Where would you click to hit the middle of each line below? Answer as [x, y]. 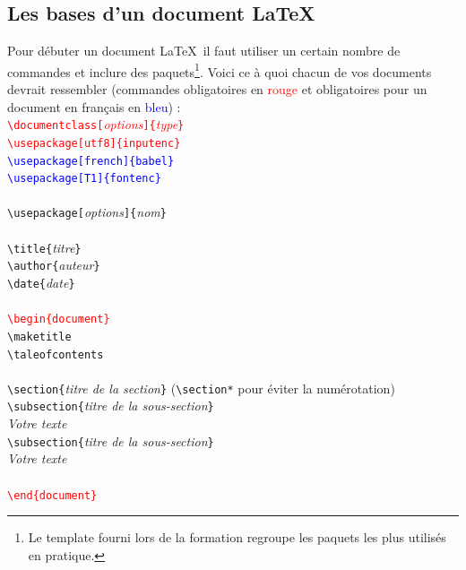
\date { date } [41, 283]
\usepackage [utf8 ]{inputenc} [94, 143]
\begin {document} [59, 320]
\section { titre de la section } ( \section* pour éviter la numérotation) [201, 388]
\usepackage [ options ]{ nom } [87, 212]
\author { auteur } [54, 265]
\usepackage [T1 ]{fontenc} [84, 179]
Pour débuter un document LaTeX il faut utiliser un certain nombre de [204, 51]
